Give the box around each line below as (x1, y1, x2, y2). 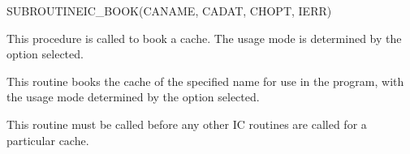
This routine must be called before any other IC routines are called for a (6, 115, 367, 132)
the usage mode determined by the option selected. (6, 88, 260, 105)
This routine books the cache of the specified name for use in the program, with (6, 72, 404, 89)
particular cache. (6, 131, 89, 148)
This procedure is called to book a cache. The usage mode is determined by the (6, 29, 402, 46)
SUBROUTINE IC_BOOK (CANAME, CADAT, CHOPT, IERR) (6, 2, 332, 19)
